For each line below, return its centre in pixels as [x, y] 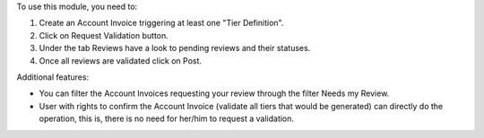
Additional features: [53, 77]
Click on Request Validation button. [104, 35]
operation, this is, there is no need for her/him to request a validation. [167, 119]
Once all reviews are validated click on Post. [120, 60]
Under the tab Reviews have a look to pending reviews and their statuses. [175, 48]
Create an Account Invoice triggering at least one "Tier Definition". [161, 23]
